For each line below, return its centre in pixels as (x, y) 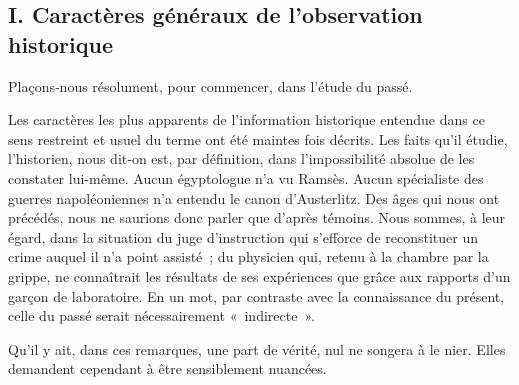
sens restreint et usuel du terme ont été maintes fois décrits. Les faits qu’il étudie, (258, 138)
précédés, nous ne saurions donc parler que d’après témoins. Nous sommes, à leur (257, 217)
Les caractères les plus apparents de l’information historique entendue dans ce (246, 119)
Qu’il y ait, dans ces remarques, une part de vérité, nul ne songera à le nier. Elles (257, 348)
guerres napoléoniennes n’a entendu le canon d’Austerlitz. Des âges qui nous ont (254, 197)
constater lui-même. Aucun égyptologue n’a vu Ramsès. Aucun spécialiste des (246, 177)
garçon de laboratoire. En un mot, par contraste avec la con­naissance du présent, (256, 295)
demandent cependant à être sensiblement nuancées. (167, 368)
